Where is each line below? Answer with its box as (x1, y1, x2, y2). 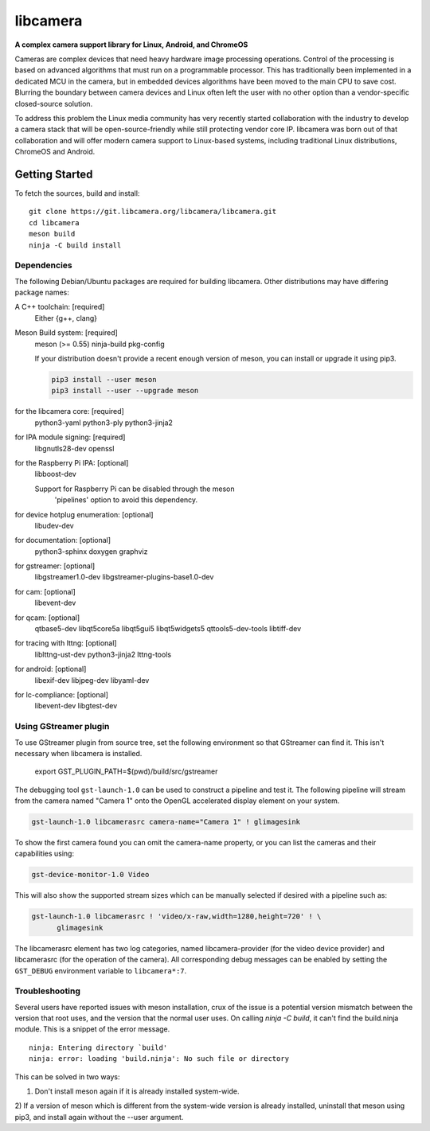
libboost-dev (34, 470, 77, 479)
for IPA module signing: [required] (14, 432, 126, 442)
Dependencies (14, 259, 73, 271)
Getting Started (14, 167, 93, 181)
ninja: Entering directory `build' (29, 1043, 168, 1052)
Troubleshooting (14, 985, 81, 996)
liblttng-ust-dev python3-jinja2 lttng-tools (34, 649, 171, 659)
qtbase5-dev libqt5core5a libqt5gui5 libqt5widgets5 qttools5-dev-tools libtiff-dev (34, 624, 302, 634)
